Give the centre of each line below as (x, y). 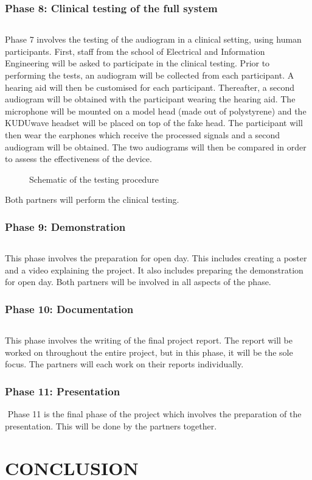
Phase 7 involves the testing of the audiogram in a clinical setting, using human (153, 39)
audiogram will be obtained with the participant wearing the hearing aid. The (150, 99)
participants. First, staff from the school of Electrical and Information (135, 51)
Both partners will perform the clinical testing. (92, 199)
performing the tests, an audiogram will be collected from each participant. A (150, 75)
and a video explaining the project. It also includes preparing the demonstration (154, 270)
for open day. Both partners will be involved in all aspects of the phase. (138, 282)
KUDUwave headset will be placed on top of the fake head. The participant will (154, 123)
